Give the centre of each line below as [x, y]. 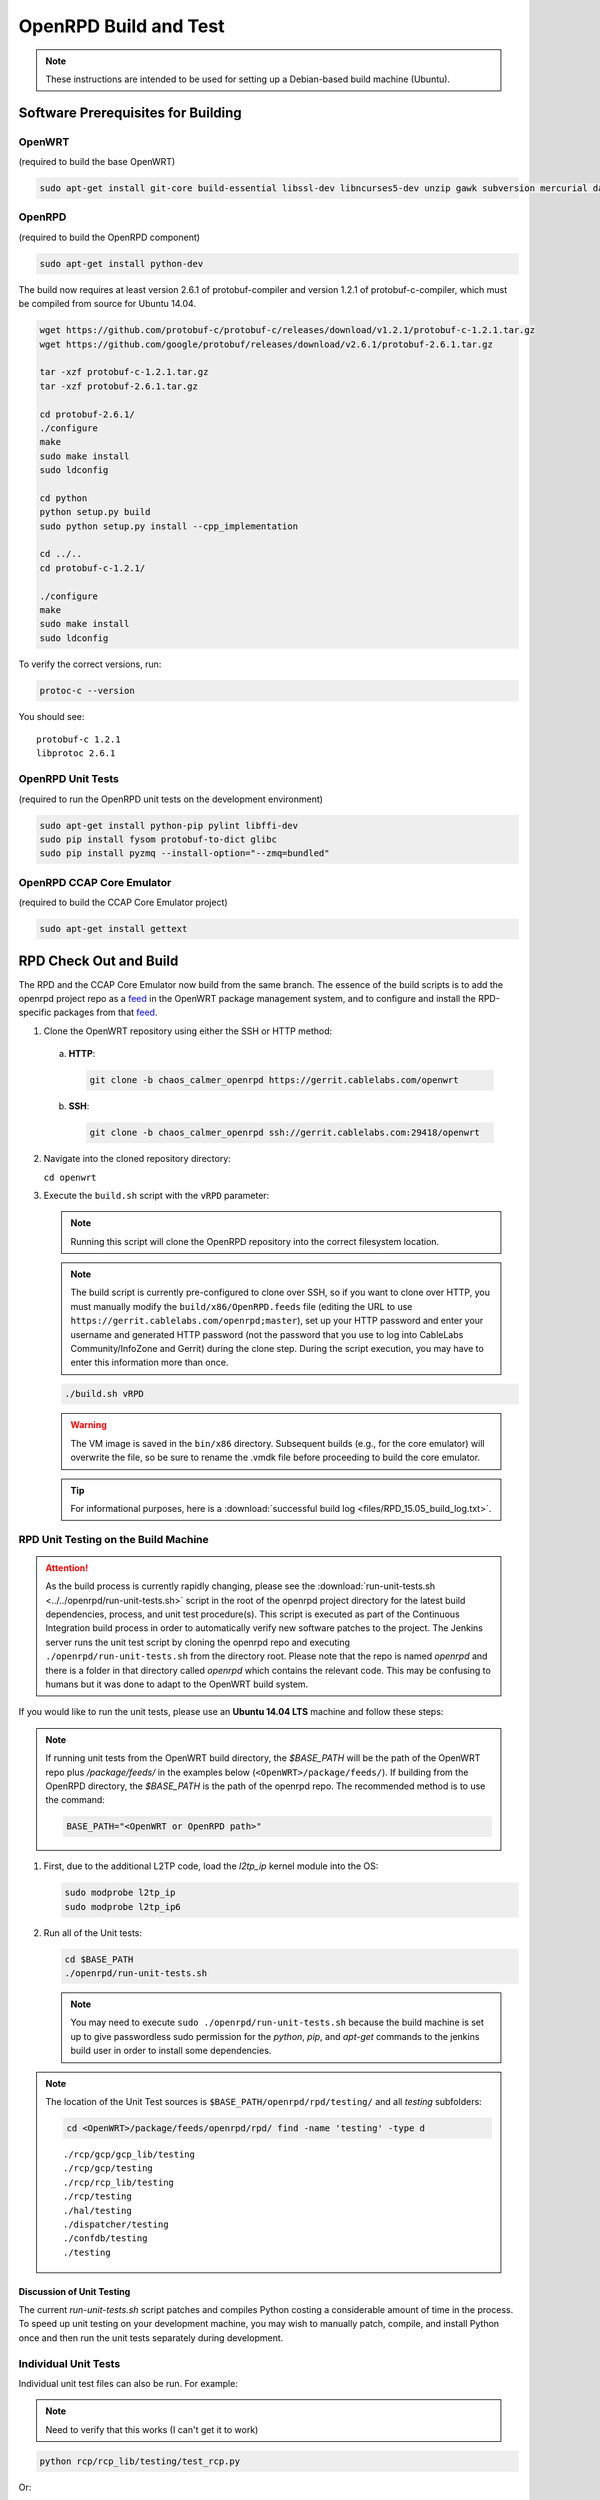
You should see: [51, 716]
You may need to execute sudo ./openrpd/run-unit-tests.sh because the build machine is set [277, 2022]
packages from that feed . [105, 1012]
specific [35, 1012]
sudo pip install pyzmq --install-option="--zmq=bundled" [184, 853]
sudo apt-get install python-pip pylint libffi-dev [169, 825]
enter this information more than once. [149, 1362]
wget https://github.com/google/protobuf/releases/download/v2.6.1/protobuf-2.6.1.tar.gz [266, 344]
